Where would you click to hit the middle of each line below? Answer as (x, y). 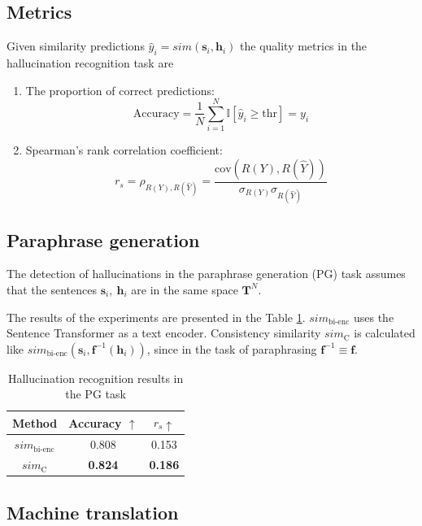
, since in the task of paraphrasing (232, 348)
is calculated (385, 333)
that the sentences (52, 289)
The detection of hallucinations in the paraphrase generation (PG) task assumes (206, 274)
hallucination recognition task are (90, 63)
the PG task (96, 394)
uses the (374, 317)
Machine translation (93, 512)
